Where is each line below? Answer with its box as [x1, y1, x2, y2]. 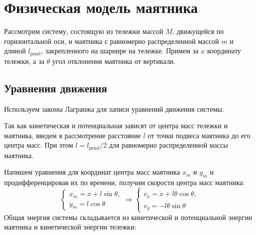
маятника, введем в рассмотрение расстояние [4, 130, 141, 140]
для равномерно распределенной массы [108, 140, 228, 150]
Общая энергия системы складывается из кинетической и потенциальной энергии [4, 212, 252, 222]
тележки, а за [4, 55, 44, 66]
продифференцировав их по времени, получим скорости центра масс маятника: [4, 177, 245, 188]
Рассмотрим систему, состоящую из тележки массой [4, 26, 163, 36]
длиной [4, 45, 26, 56]
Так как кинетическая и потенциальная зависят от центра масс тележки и [4, 120, 228, 131]
